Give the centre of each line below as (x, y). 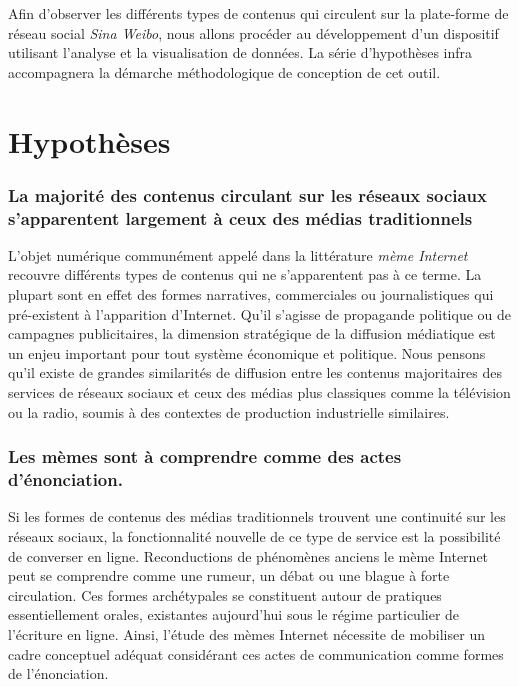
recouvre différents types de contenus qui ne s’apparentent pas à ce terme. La (245, 274)
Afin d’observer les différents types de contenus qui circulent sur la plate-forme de (258, 13)
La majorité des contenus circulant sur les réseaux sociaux (248, 194)
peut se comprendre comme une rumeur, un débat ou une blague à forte (229, 575)
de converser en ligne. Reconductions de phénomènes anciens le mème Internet (248, 555)
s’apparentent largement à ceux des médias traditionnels (240, 217)
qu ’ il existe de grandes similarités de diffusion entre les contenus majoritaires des (255, 372)
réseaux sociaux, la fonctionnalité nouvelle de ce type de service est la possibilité (254, 535)
